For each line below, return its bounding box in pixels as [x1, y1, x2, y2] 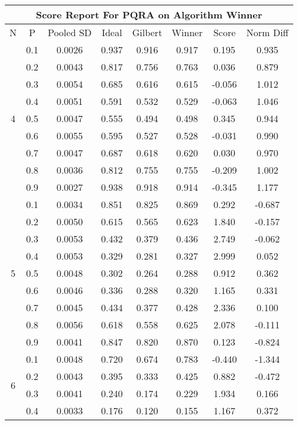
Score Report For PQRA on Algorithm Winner [36, 8, 262, 21]
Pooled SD [47, 25, 92, 39]
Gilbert [132, 25, 163, 39]
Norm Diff [246, 25, 289, 39]
